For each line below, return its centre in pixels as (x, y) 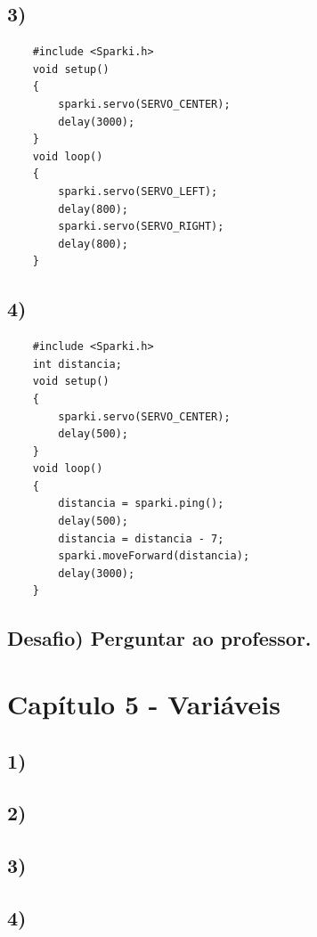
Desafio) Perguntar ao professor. (159, 638)
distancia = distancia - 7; (141, 538)
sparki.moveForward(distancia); (154, 556)
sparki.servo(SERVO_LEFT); (138, 191)
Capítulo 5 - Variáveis (144, 704)
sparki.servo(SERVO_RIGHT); (141, 227)
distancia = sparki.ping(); (141, 504)
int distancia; (77, 364)
